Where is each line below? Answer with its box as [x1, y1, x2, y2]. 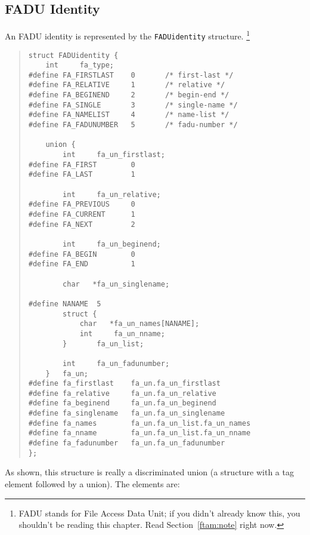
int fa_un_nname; [79, 329, 165, 338]
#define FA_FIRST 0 [28, 160, 135, 169]
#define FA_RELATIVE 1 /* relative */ [28, 81, 225, 90]
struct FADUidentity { [28, 51, 119, 60]
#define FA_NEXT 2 [28, 220, 135, 229]
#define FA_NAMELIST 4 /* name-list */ [28, 110, 230, 119]
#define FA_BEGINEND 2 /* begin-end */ [28, 91, 230, 100]
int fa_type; [45, 61, 114, 70]
